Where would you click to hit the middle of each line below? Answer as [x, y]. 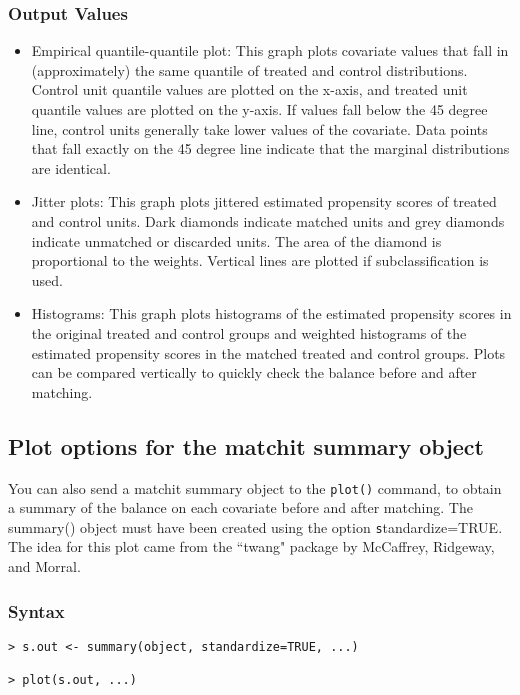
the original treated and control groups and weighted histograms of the [249, 332]
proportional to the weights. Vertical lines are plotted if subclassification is [260, 260]
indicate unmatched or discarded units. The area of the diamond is [236, 240]
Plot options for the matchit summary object [246, 445]
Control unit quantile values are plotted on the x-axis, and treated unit [249, 89]
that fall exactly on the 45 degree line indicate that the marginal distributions [270, 148]
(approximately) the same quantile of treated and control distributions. [249, 69]
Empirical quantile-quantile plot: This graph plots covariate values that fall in [270, 50]
